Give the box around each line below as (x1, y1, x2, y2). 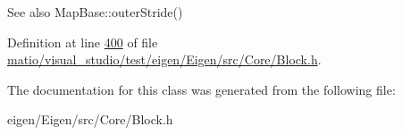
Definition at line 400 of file (7, 32, 158, 51)
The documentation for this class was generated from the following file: (7, 80, 396, 98)
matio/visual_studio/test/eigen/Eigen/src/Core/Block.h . (7, 50, 322, 69)
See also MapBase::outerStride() (7, 3, 183, 21)
